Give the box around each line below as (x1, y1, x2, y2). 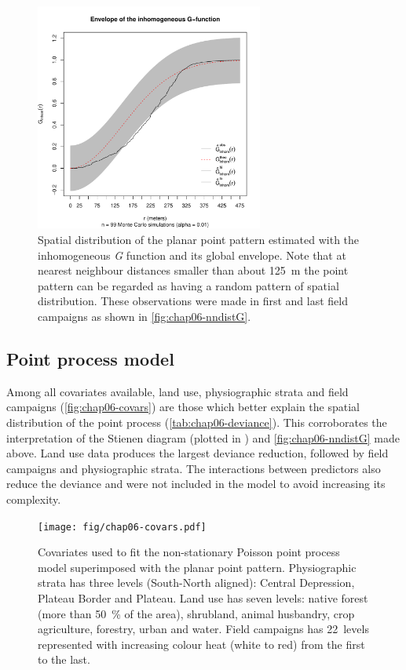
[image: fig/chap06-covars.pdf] (38, 521, 207, 533)
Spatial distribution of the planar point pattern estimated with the (38, 231, 360, 248)
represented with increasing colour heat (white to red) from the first (38, 635, 365, 652)
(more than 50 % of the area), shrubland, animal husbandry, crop (38, 605, 355, 621)
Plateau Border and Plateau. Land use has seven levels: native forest (38, 590, 368, 606)
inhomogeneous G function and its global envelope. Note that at (38, 246, 346, 263)
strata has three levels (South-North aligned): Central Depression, (38, 574, 355, 591)
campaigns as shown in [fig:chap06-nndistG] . (38, 308, 251, 325)
